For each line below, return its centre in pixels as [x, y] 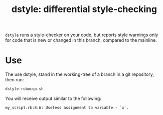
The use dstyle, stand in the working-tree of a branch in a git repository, [79, 74]
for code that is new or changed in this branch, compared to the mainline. [81, 40]
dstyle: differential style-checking [84, 9]
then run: [15, 80]
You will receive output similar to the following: [53, 98]
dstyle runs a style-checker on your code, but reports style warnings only [82, 35]
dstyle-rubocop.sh [24, 89]
